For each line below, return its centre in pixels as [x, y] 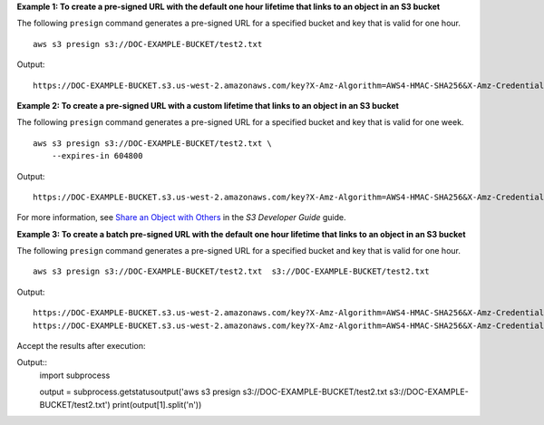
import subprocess [75, 375]
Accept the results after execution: [81, 346]
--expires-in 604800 [97, 156]
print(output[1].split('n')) [157, 404]
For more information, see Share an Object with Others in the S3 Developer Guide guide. [181, 217]
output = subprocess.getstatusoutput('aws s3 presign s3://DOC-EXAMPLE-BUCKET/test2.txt [214, 392]
